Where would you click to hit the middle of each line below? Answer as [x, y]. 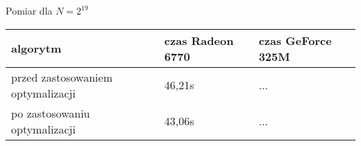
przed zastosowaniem [62, 77]
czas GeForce [295, 40]
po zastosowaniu [51, 113]
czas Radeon [199, 40]
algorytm [36, 48]
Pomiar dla [29, 10]
